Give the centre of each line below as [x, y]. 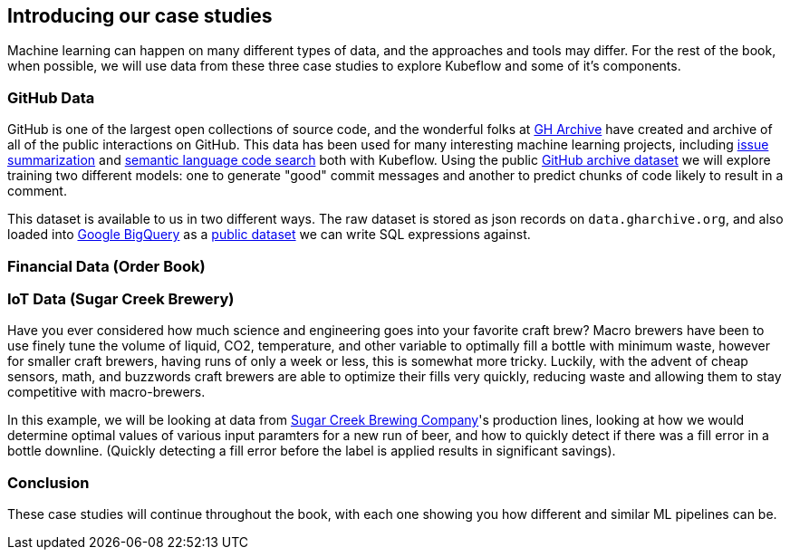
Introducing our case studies [140, 16]
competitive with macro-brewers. [106, 392]
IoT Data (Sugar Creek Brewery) [121, 298]
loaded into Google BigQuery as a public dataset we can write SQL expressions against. [269, 235]
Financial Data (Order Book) [106, 266]
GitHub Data [51, 97]
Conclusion [48, 482]
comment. [37, 191]
